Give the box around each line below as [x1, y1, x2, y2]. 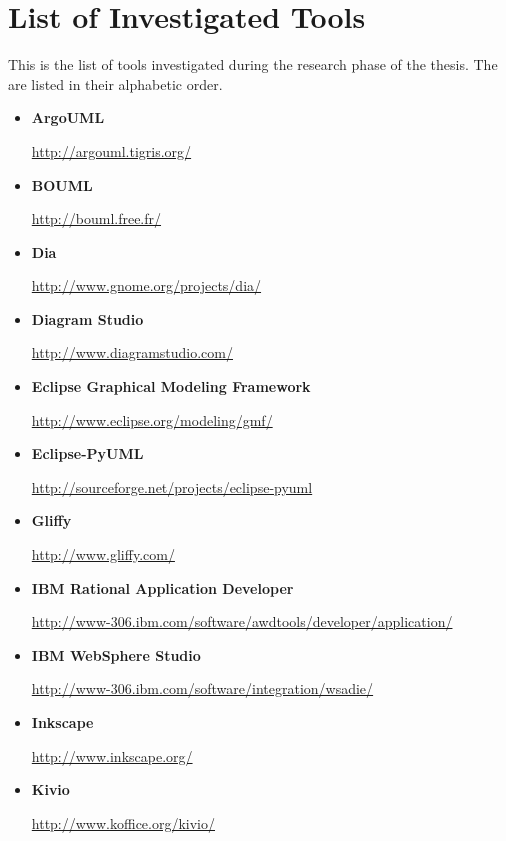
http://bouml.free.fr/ [31, 208, 162, 229]
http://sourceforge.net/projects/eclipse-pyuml [31, 476, 313, 497]
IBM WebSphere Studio [31, 644, 201, 665]
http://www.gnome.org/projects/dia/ [31, 275, 262, 296]
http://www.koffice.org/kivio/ [31, 812, 216, 833]
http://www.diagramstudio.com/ [31, 342, 233, 363]
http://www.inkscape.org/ [31, 745, 193, 766]
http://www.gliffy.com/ [31, 544, 175, 565]
